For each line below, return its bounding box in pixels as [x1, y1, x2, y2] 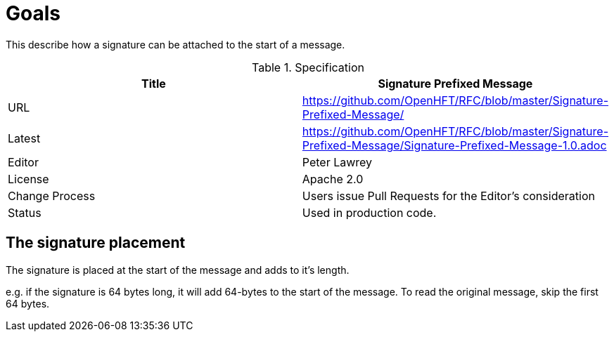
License [8, 171, 49, 186]
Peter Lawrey [302, 154, 373, 169]
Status [8, 205, 41, 220]
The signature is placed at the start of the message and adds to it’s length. [6, 263, 350, 276]
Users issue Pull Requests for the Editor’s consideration [302, 188, 595, 203]
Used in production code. [302, 205, 437, 220]
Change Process [8, 188, 96, 203]
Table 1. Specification [252, 60, 364, 74]
